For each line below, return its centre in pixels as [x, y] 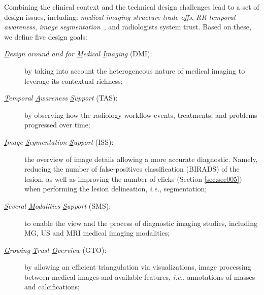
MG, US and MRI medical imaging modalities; [97, 233]
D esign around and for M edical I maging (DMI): [78, 54]
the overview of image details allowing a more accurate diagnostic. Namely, [141, 159]
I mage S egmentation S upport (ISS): [59, 141]
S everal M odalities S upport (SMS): [58, 205]
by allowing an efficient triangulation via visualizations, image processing [138, 267]
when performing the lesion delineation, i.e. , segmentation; [116, 189]
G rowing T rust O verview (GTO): [55, 250]
